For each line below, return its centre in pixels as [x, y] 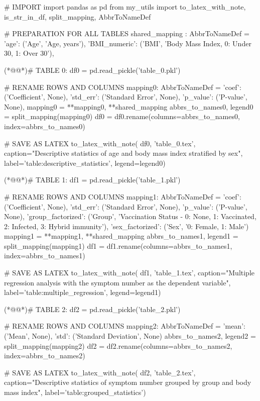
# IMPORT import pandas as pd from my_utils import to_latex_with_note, [125, 7]
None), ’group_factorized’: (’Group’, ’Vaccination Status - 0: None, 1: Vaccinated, [130, 216]
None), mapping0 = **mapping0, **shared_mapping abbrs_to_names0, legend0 [129, 106]
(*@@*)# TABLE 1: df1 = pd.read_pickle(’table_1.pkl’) [92, 180]
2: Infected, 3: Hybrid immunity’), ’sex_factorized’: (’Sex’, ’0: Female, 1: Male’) [126, 226]
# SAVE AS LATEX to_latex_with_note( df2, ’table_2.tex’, [100, 372]
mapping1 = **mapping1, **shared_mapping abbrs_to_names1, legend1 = [121, 236]
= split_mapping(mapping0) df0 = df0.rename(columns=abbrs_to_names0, [122, 116]
